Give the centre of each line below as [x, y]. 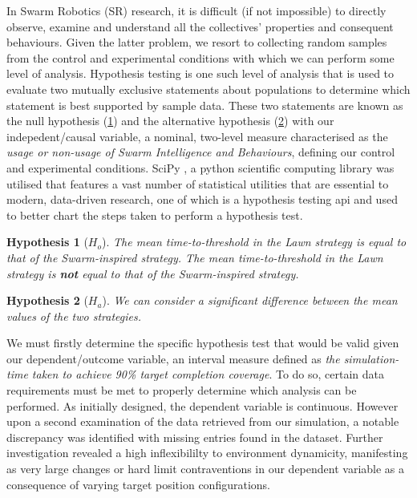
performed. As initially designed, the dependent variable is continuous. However [202, 405]
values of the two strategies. [74, 316]
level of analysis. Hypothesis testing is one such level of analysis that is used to [200, 73]
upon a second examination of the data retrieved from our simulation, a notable [203, 421]
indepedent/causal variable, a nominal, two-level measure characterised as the [197, 136]
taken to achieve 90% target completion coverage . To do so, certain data [208, 374]
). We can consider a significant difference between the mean [250, 300]
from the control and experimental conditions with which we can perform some [200, 57]
